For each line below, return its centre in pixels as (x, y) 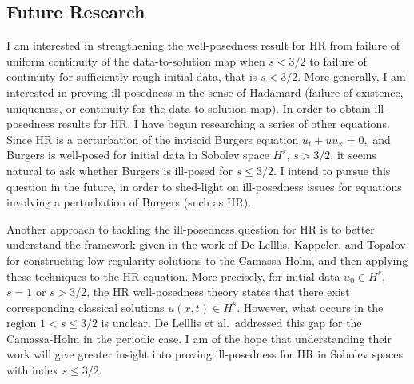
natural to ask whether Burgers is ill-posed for (120, 170)
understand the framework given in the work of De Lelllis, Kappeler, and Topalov (206, 244)
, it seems (354, 155)
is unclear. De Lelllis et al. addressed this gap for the (231, 323)
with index (32, 370)
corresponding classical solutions (86, 307)
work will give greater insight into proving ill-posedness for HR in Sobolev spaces (205, 354)
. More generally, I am (352, 76)
